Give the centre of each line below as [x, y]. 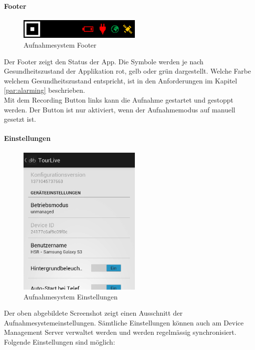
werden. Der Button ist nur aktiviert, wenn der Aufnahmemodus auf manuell [120, 109]
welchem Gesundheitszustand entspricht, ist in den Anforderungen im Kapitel [121, 80]
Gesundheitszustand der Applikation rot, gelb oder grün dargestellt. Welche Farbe [127, 71]
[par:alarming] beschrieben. [45, 90]
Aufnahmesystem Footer [60, 45]
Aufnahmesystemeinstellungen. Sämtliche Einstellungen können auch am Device [124, 322]
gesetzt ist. [20, 119]
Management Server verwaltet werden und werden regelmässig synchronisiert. [120, 332]
